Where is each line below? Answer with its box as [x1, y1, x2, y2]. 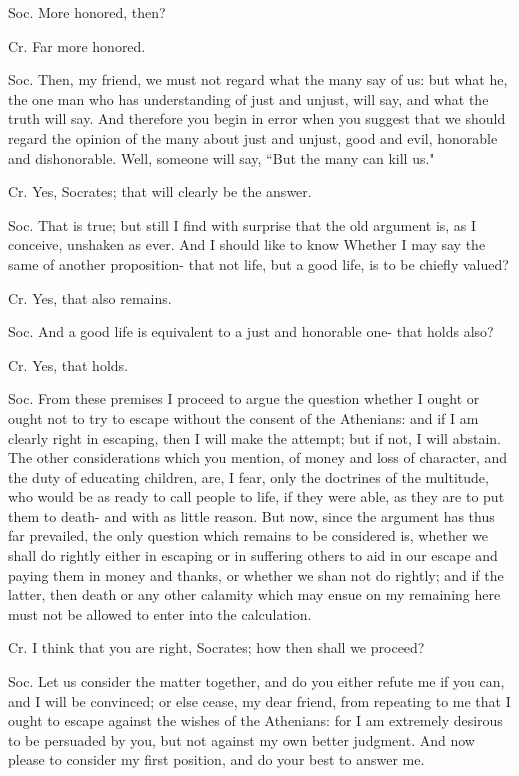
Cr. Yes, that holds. [8, 354, 128, 375]
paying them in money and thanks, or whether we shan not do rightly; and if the [8, 564, 504, 585]
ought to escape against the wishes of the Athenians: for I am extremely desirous [8, 710, 503, 731]
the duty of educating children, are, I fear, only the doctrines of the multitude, [8, 466, 489, 487]
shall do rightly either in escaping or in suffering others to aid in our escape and [8, 545, 498, 566]
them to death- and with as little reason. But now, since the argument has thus [8, 505, 495, 526]
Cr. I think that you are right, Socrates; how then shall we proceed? [8, 637, 425, 658]
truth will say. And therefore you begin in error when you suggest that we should [8, 108, 506, 129]
